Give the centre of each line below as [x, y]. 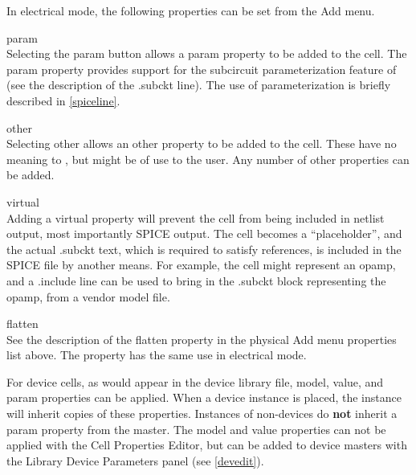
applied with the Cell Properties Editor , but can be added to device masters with [207, 445]
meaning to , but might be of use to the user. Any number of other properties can [208, 159]
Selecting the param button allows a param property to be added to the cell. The [207, 53]
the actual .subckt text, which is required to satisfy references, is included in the [204, 249]
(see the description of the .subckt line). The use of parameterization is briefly [199, 85]
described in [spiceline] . [63, 100]
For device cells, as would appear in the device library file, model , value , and [195, 381]
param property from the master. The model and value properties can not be [196, 429]
